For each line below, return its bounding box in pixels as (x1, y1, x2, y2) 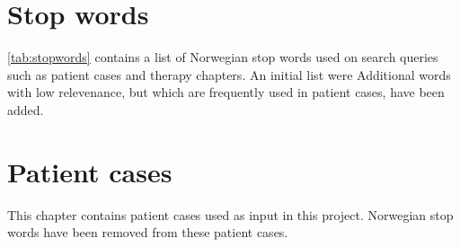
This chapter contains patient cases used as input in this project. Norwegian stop (7, 205, 454, 224)
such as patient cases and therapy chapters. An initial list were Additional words (7, 65, 451, 84)
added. (7, 100, 44, 119)
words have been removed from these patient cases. (7, 223, 288, 242)
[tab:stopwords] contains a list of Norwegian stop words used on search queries (7, 48, 438, 66)
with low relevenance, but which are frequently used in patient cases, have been (7, 83, 445, 101)
